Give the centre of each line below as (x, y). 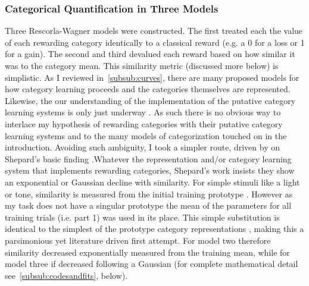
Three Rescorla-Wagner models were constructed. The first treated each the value (154, 31)
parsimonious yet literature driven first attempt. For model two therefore (138, 240)
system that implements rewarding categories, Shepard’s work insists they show (150, 170)
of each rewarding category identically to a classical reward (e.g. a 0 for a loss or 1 (155, 42)
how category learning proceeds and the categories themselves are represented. (148, 89)
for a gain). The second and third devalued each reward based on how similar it (150, 54)
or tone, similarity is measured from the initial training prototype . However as (149, 194)
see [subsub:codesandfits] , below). (66, 275)
